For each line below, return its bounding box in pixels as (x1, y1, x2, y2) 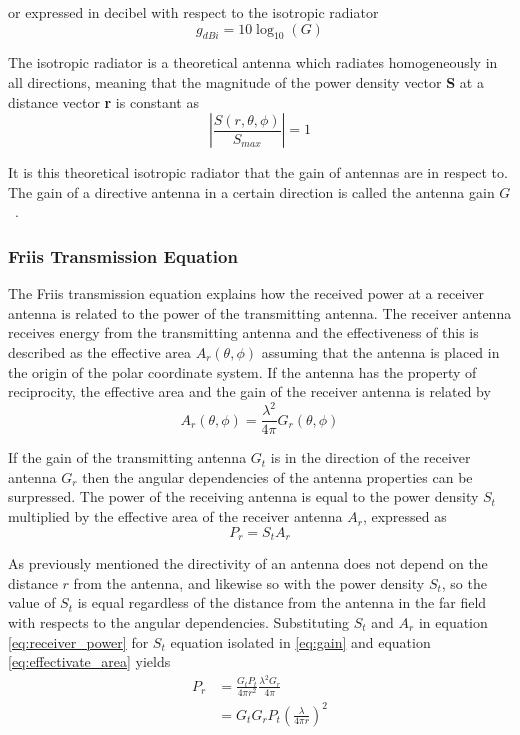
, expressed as (362, 506, 447, 527)
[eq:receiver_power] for (8, 631, 149, 652)
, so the (441, 572, 487, 593)
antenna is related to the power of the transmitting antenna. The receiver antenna (8, 302, 512, 323)
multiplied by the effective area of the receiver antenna (8, 506, 343, 527)
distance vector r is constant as (8, 91, 199, 112)
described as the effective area (8, 341, 191, 362)
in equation (418, 611, 488, 632)
